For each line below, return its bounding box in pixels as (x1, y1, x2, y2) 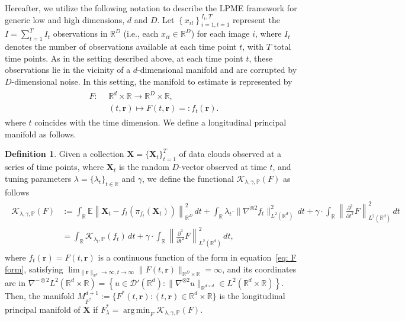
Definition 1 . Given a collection (5, 147, 124, 160)
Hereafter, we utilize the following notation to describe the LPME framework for (5, 2, 297, 14)
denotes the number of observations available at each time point (5, 40, 237, 53)
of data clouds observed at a (179, 147, 282, 160)
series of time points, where (5, 160, 104, 173)
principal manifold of (5, 303, 81, 315)
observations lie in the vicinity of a (5, 63, 131, 76)
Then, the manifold (5, 289, 75, 301)
